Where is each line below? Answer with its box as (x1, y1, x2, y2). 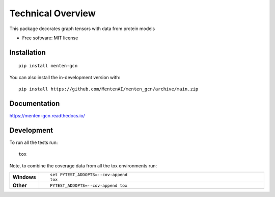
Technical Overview (9, 8, 96, 19)
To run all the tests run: (9, 139, 58, 145)
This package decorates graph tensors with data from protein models (9, 26, 155, 32)
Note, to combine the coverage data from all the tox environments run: (9, 162, 157, 168)
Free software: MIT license (22, 35, 78, 41)
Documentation (9, 99, 60, 108)
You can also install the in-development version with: (9, 74, 121, 80)
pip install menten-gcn (18, 63, 78, 69)
